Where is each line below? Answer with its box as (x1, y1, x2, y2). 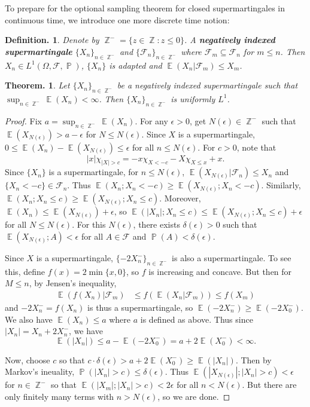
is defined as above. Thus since (140, 313, 253, 325)
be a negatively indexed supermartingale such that (117, 79, 298, 91)
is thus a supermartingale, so (87, 301, 193, 314)
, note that (236, 140, 276, 153)
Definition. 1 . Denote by (5, 33, 99, 46)
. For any (135, 114, 168, 127)
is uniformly (171, 92, 215, 105)
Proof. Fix (5, 114, 42, 127)
